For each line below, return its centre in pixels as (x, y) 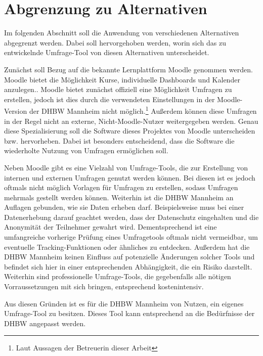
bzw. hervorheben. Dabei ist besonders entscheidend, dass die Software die (119, 140)
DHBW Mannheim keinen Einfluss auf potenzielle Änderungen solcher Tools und (129, 257)
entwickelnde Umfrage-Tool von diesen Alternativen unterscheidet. (107, 52)
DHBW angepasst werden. (45, 323)
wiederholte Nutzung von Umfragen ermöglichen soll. (86, 150)
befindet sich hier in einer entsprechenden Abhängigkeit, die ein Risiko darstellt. (128, 266)
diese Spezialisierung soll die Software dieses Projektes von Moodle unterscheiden (130, 131)
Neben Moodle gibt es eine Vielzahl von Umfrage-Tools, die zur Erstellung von (126, 167)
